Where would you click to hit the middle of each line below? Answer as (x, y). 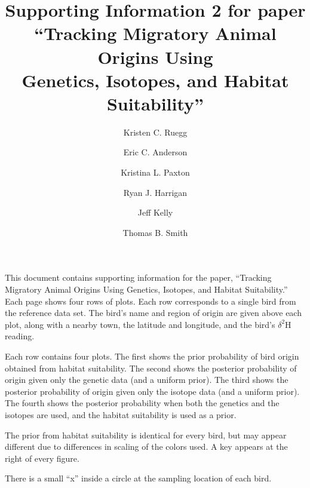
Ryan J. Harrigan (155, 192)
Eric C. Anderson (155, 152)
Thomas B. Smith (155, 232)
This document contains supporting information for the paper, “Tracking (138, 277)
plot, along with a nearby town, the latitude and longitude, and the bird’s (140, 324)
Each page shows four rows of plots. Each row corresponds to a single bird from (151, 301)
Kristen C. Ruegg (155, 132)
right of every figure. (42, 458)
